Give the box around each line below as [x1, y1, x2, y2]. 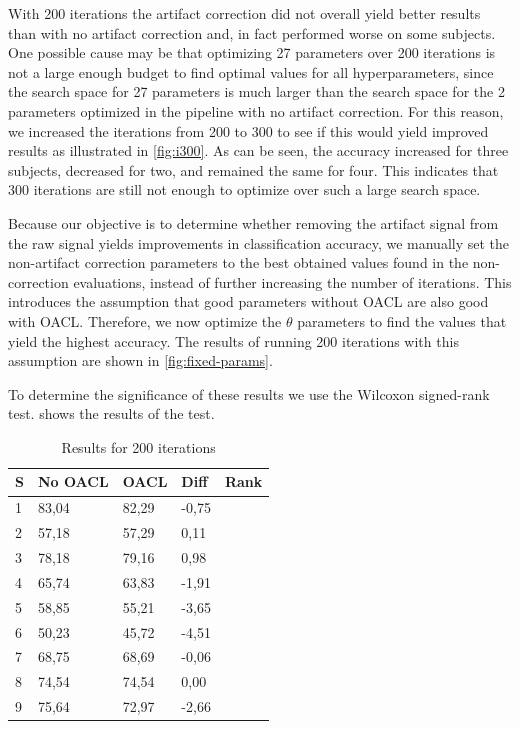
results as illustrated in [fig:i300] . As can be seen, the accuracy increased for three [8, 140, 509, 161]
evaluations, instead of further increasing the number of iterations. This [73, 271, 512, 292]
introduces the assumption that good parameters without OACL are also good [8, 291, 489, 312]
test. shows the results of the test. [8, 403, 215, 424]
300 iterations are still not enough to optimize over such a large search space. [8, 179, 481, 200]
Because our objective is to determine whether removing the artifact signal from [8, 212, 499, 233]
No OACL [37, 471, 109, 492]
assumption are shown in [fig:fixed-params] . [8, 350, 273, 371]
